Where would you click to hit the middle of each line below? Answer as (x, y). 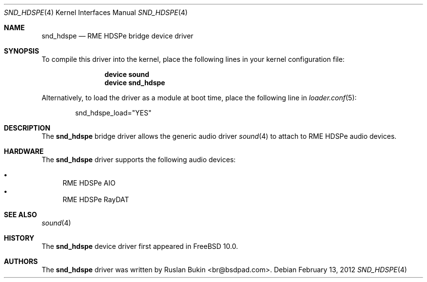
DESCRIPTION (27, 128)
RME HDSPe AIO (89, 183)
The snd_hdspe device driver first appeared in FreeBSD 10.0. (140, 246)
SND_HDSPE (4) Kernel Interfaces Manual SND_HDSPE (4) (96, 12)
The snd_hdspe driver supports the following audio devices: (139, 160)
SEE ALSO (20, 215)
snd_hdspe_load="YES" (113, 113)
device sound (127, 74)
